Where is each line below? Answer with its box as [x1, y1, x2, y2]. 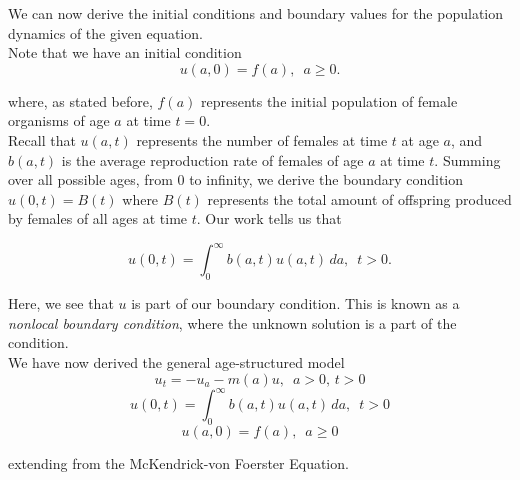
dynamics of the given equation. [8, 22, 203, 43]
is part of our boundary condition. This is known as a [131, 293, 460, 314]
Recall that [8, 129, 76, 150]
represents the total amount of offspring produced [207, 188, 512, 209]
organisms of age [8, 110, 110, 131]
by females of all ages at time [8, 208, 188, 229]
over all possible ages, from [8, 169, 173, 190]
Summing [442, 149, 501, 170]
